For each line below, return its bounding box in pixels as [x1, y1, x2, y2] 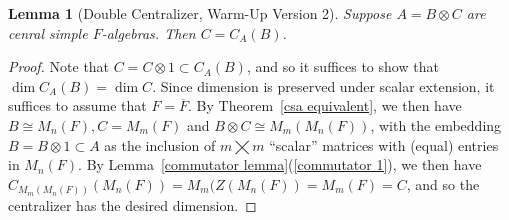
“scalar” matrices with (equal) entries [269, 134, 499, 155]
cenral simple [8, 22, 88, 43]
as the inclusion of [104, 134, 216, 155]
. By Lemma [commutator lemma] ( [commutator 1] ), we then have [78, 154, 482, 175]
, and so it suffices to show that [246, 56, 439, 77]
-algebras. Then [101, 22, 196, 43]
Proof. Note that [8, 56, 110, 77]
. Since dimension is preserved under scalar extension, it [152, 75, 495, 96]
